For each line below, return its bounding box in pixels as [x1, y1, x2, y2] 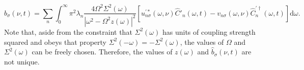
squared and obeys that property [4, 36, 106, 47]
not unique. [4, 56, 40, 66]
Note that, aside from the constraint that [4, 26, 132, 37]
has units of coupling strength [162, 26, 256, 37]
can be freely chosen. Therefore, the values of [32, 46, 173, 57]
